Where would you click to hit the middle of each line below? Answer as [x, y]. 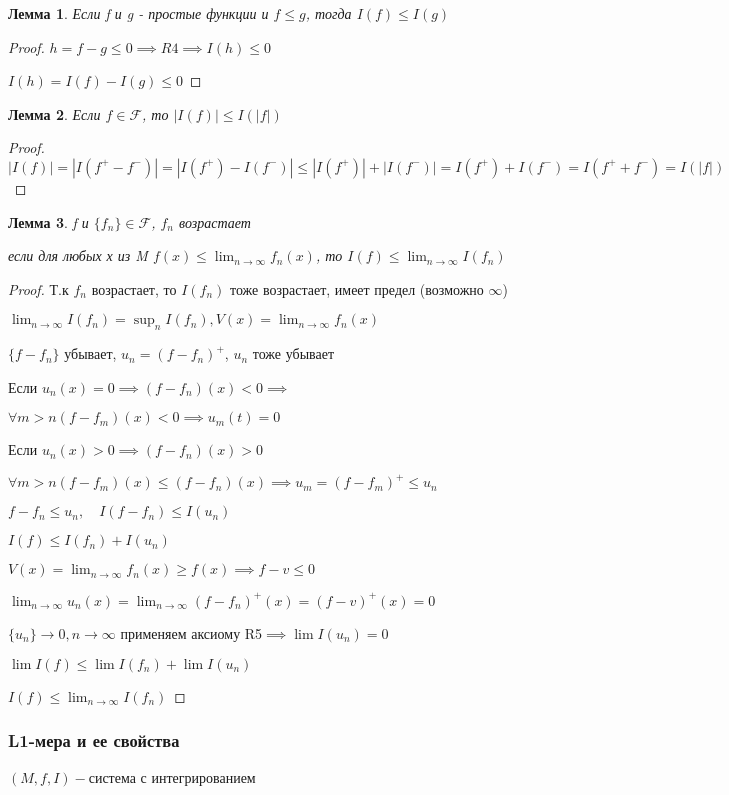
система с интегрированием [172, 777]
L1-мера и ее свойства [94, 740]
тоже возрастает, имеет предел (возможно [356, 288]
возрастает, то [134, 288]
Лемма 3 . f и [48, 221]
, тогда [328, 13]
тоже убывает [293, 353]
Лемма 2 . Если [54, 113]
